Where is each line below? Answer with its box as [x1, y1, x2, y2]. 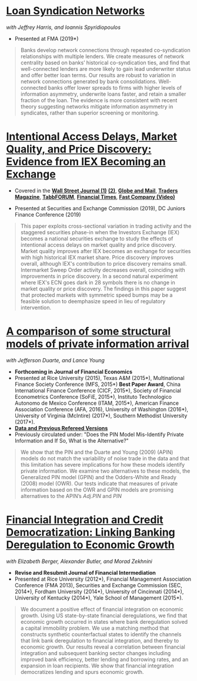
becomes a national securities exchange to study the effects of [20, 235, 173, 242]
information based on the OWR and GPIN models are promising [20, 486, 174, 493]
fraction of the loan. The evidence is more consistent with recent [20, 96, 178, 104]
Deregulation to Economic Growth [6, 538, 175, 551]
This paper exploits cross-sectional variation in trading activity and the [20, 222, 192, 230]
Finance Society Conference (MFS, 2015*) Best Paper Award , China [14, 381, 181, 388]
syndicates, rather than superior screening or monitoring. [20, 109, 159, 116]
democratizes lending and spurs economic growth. [20, 668, 144, 675]
